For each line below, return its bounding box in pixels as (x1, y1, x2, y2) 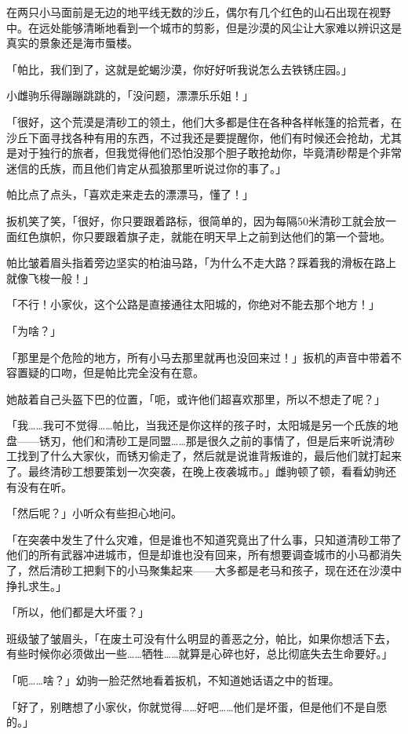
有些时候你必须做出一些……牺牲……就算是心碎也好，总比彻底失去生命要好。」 (6, 645, 393, 662)
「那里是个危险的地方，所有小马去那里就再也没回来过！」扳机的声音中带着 (6, 349, 391, 365)
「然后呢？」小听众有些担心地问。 (6, 505, 182, 521)
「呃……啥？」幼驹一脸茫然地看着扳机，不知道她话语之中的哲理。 (6, 672, 340, 688)
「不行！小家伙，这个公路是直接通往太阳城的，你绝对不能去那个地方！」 (6, 296, 380, 312)
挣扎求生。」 (6, 577, 67, 593)
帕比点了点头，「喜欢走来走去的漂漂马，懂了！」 (6, 186, 253, 203)
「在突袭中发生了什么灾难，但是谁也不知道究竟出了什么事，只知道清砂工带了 (6, 531, 402, 547)
